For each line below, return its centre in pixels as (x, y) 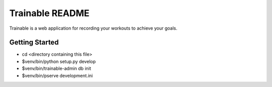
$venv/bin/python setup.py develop (59, 61)
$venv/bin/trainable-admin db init (57, 68)
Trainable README (49, 13)
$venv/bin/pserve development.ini (57, 75)
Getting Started (34, 42)
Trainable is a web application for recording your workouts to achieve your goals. (93, 28)
